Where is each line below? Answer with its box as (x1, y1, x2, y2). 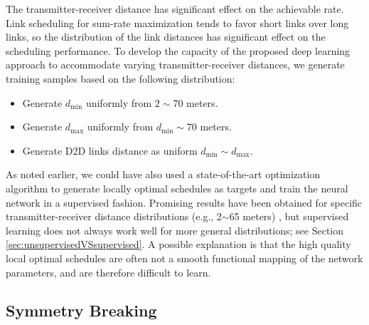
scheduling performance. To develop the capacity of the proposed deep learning (6, 43, 351, 58)
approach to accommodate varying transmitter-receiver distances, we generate (6, 57, 345, 72)
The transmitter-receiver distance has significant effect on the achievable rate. (6, 1, 344, 16)
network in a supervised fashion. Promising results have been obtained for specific (6, 195, 363, 210)
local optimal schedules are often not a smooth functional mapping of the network (6, 250, 363, 265)
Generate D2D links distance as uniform (22, 143, 198, 158)
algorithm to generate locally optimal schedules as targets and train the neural (6, 180, 348, 195)
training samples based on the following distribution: (6, 71, 235, 86)
